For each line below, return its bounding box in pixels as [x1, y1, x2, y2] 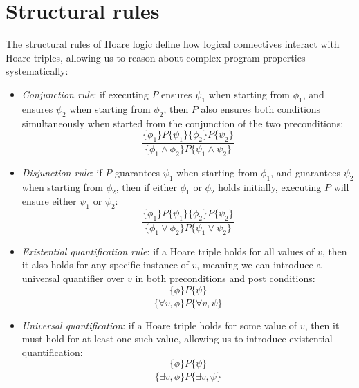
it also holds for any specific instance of [21, 257, 189, 272]
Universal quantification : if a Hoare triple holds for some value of [21, 317, 297, 332]
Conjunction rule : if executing [21, 86, 149, 101]
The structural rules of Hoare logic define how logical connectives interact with [6, 37, 340, 51]
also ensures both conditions [201, 101, 321, 116]
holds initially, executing [218, 179, 322, 194]
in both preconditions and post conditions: [135, 270, 315, 285]
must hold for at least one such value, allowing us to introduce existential [21, 331, 333, 346]
